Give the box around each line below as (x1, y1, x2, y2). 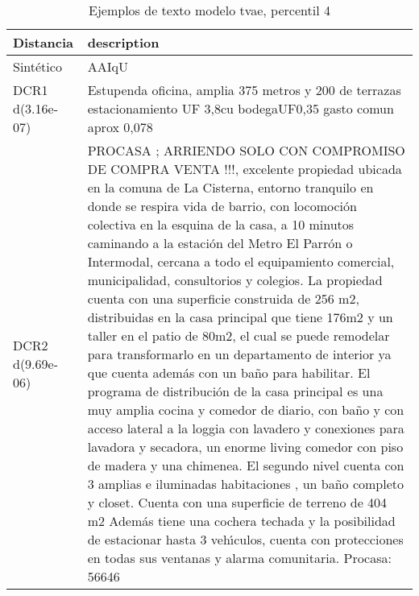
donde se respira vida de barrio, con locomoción (87, 197, 357, 215)
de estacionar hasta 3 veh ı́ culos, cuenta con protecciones (87, 530, 404, 548)
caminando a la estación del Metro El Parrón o (87, 234, 353, 252)
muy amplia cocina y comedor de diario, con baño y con (87, 400, 404, 419)
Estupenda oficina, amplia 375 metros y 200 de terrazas (87, 81, 401, 99)
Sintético (13, 57, 62, 76)
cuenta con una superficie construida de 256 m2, (87, 289, 359, 308)
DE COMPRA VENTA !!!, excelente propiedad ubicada (87, 159, 402, 178)
